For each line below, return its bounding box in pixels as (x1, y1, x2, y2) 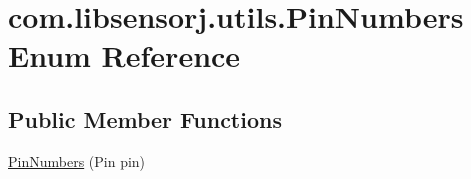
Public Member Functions (8, 103, 282, 134)
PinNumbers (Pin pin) (8, 150, 146, 171)
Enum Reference (8, 35, 241, 76)
